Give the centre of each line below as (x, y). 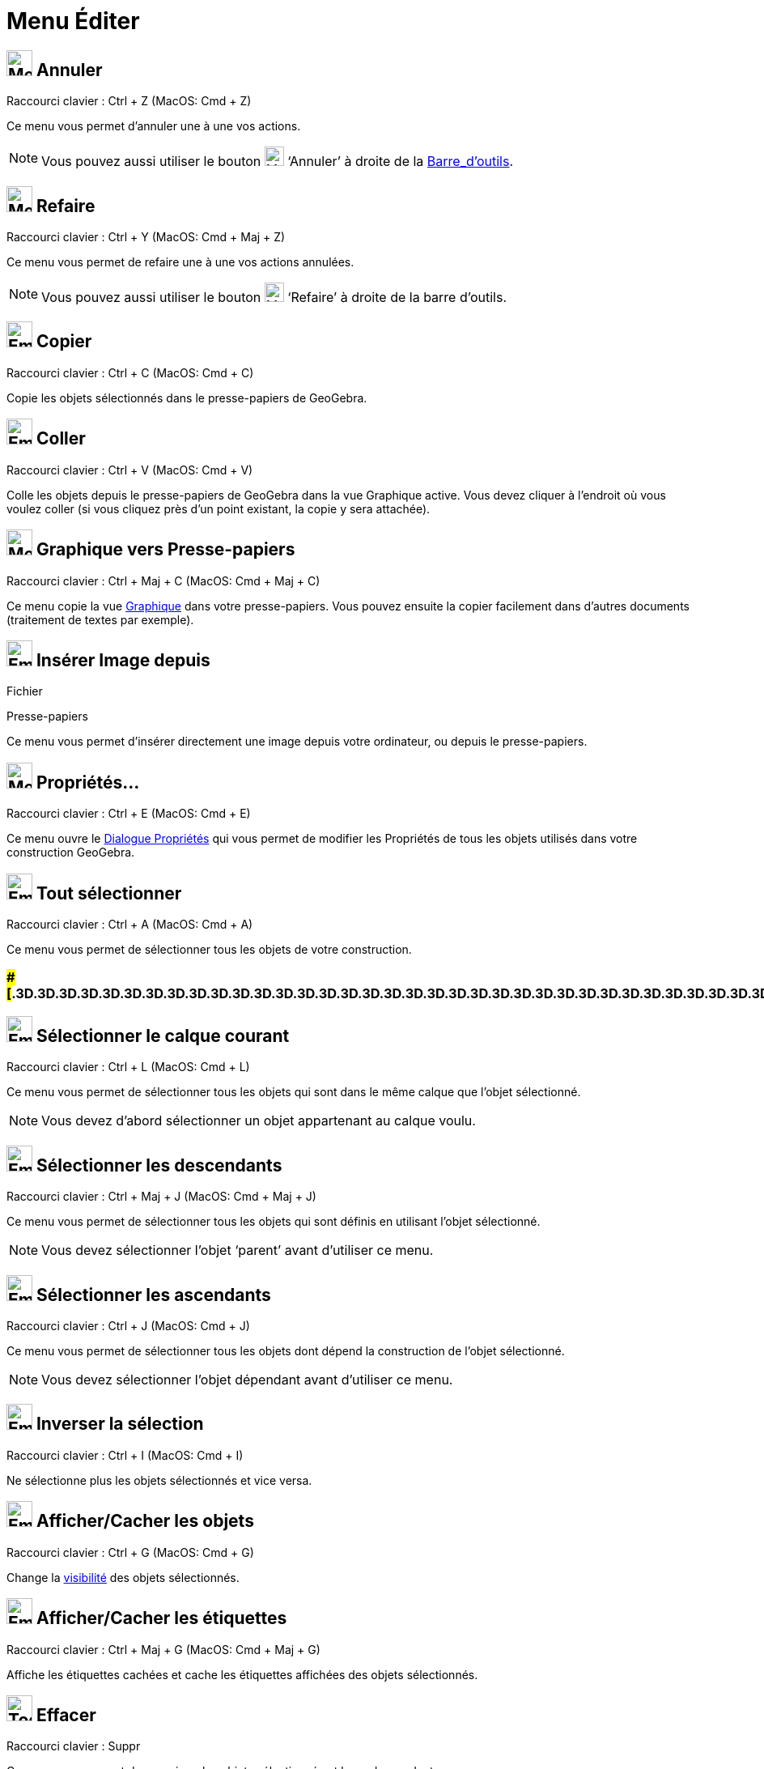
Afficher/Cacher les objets (145, 1521)
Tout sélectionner (109, 893)
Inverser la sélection (120, 1424)
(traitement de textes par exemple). (100, 619)
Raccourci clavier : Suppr (74, 1746)
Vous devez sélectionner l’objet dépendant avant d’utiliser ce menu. (247, 1379)
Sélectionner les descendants (159, 1165)
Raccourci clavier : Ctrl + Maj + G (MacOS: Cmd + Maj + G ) (163, 1649)
